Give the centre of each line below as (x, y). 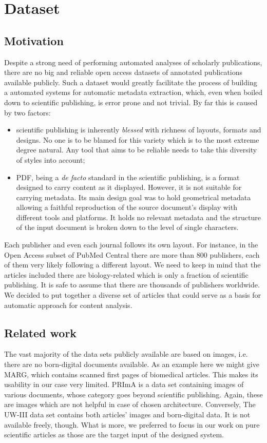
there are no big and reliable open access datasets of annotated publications (123, 72)
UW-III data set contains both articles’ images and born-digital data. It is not (127, 414)
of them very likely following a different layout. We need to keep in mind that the (132, 265)
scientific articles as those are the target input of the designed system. (114, 435)
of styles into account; (51, 159)
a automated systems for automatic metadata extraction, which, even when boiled (133, 92)
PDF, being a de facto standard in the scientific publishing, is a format (128, 177)
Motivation (34, 40)
